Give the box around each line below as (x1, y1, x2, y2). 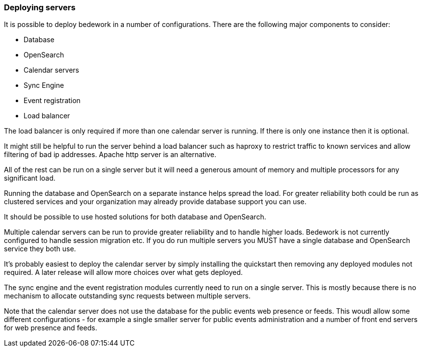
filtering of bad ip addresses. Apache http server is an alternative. (4, 150, 217, 159)
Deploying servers (4, 2, 76, 12)
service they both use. (4, 244, 76, 253)
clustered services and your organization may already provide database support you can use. (4, 197, 307, 206)
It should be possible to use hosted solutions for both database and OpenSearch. (4, 213, 266, 221)
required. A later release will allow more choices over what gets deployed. (4, 268, 243, 277)
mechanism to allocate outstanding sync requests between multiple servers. (4, 292, 251, 300)
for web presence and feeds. (4, 324, 97, 332)
